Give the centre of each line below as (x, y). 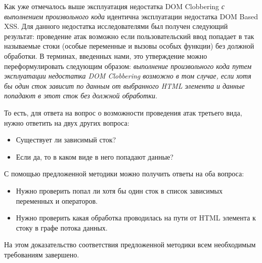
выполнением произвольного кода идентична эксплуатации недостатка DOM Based (131, 16)
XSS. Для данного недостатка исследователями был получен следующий (116, 26)
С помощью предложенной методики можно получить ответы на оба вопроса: (124, 174)
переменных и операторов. (57, 200)
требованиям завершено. (42, 254)
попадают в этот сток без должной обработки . (81, 96)
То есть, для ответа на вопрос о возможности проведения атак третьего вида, (123, 112)
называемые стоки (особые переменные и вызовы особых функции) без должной (129, 46)
